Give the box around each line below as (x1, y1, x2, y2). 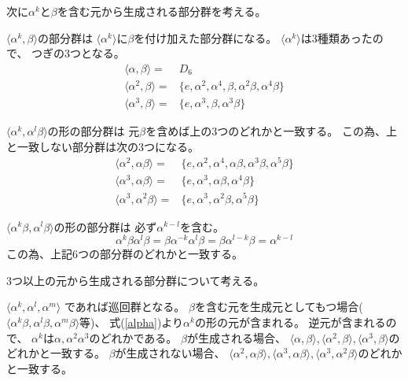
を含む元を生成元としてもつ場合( (194, 298, 363, 315)
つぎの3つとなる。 (31, 45, 125, 61)
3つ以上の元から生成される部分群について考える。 (6, 272, 265, 288)
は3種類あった (300, 29, 373, 46)
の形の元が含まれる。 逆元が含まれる (194, 314, 386, 330)
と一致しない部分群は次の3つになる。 (6, 138, 199, 154)
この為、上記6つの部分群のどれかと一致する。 (6, 246, 243, 262)
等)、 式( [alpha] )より (79, 314, 184, 330)
